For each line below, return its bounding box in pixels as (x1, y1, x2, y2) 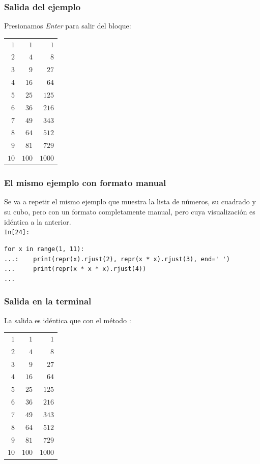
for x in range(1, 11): (4, 245, 84, 253)
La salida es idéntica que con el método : (4, 315, 131, 325)
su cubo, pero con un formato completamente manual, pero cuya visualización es (4, 206, 255, 217)
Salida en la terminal (4, 295, 92, 307)
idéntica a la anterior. (4, 216, 71, 227)
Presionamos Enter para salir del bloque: (4, 20, 131, 31)
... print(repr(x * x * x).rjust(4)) (4, 265, 147, 273)
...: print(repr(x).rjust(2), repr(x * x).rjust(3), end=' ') (4, 255, 230, 263)
